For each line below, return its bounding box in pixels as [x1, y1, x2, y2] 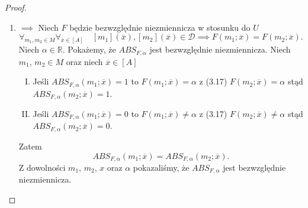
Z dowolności [18, 161, 66, 173]
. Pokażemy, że [62, 43, 116, 56]
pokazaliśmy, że [133, 161, 190, 173]
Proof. [5, 1, 27, 13]
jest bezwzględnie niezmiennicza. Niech [149, 43, 291, 56]
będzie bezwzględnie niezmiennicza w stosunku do [69, 21, 251, 33]
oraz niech [66, 55, 103, 67]
